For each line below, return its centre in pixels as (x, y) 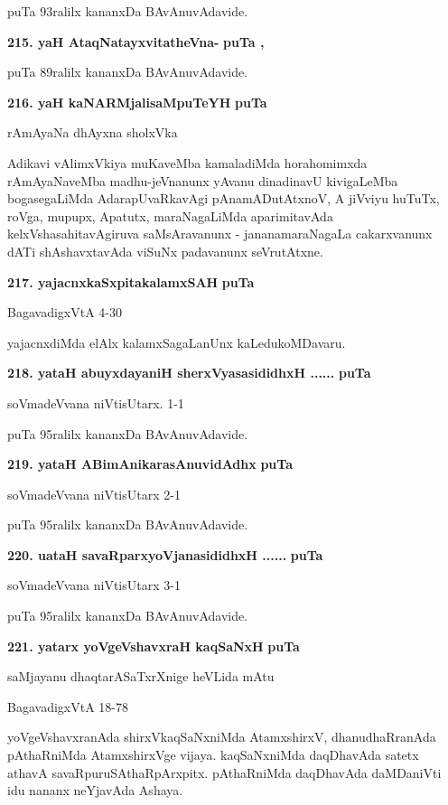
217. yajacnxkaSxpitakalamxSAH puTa (131, 281)
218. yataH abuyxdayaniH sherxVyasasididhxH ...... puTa (189, 373)
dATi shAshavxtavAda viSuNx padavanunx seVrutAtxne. (165, 251)
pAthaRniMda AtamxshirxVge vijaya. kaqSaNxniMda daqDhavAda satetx (213, 755)
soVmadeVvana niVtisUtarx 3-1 (94, 585)
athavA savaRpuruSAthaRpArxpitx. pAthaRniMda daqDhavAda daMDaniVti (224, 772)
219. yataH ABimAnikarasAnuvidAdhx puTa (150, 464)
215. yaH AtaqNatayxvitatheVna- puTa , (136, 41)
